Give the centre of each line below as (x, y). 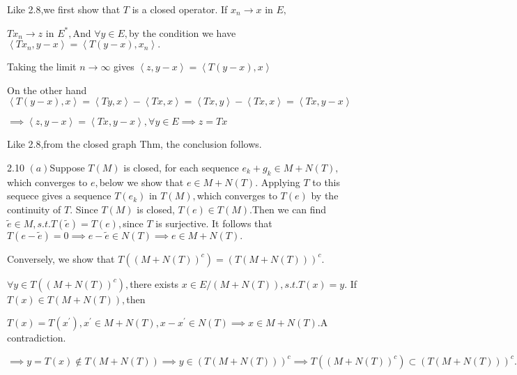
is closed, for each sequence (181, 167)
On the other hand (47, 90)
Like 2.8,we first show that (64, 9)
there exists (154, 283)
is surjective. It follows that (214, 223)
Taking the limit (42, 67)
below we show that (141, 182)
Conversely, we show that (61, 258)
